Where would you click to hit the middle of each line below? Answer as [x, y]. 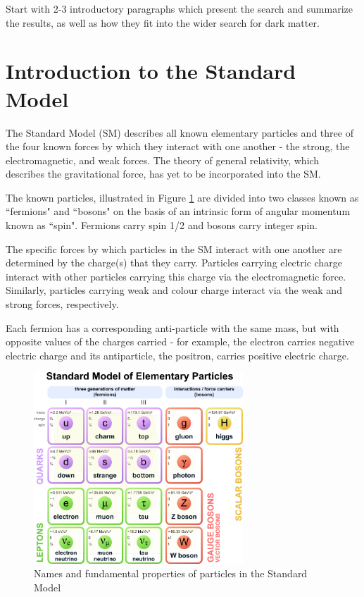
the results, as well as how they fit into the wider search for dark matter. [163, 22]
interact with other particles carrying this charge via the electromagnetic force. [176, 276]
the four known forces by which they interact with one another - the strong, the [178, 146]
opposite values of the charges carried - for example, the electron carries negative [180, 341]
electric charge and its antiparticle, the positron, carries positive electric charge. [177, 355]
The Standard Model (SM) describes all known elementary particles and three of [180, 132]
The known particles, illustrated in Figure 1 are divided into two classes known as [182, 197]
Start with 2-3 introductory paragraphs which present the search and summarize [179, 8]
